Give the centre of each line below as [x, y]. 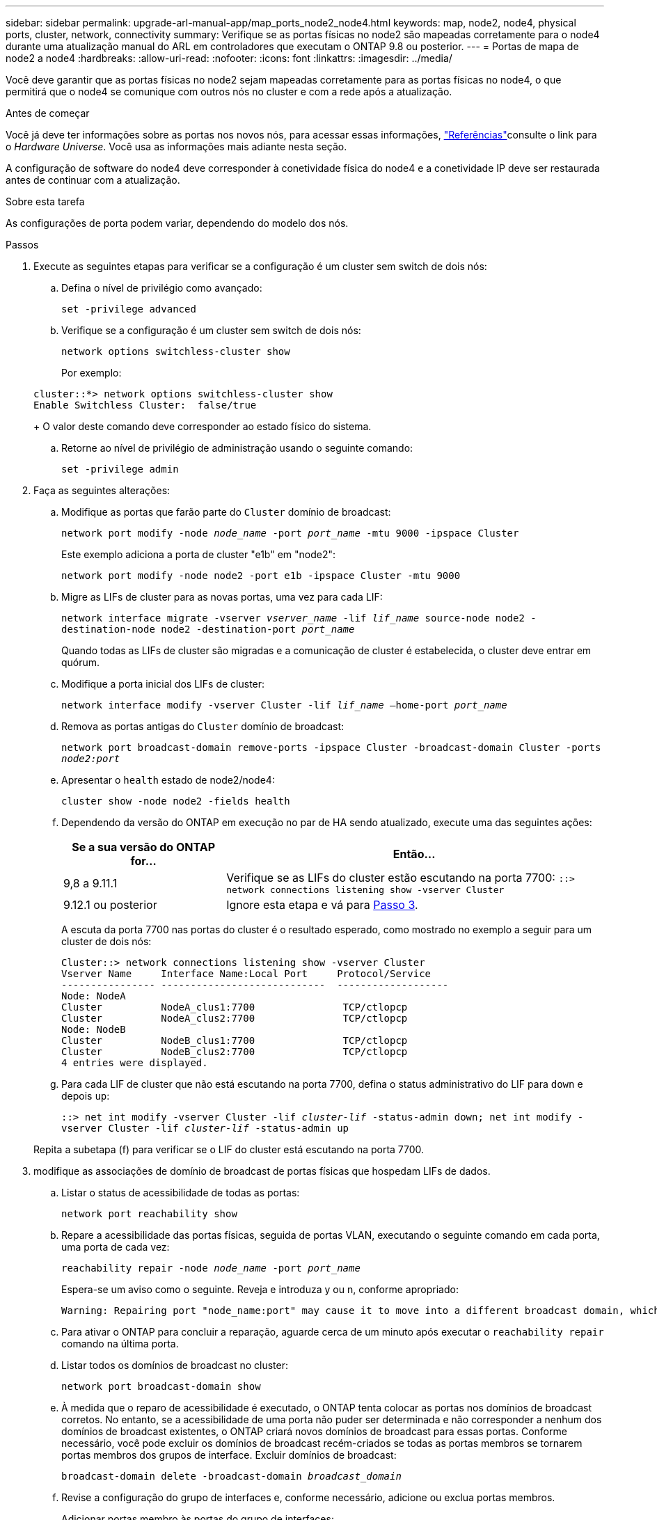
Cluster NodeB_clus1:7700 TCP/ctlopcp [235, 1040]
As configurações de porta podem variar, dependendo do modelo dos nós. [177, 223]
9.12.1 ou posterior [110, 905]
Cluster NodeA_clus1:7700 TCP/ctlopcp [235, 1007]
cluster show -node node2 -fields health [176, 801]
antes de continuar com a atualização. [93, 180]
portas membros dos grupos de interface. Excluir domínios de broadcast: [229, 1455]
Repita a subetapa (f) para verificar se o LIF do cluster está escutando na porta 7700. [229, 1149]
